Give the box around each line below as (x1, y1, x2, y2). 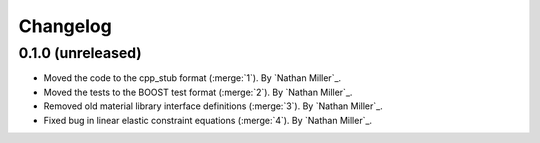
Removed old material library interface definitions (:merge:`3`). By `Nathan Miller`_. (43, 100, 384, 112)
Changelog (18, 15, 112, 37)
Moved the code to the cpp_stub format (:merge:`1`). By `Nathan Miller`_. (43, 72, 342, 84)
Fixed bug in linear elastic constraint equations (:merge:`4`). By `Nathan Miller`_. (43, 114, 373, 126)
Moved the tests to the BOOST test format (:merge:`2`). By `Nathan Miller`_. (43, 86, 353, 98)
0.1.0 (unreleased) (18, 44, 142, 62)
